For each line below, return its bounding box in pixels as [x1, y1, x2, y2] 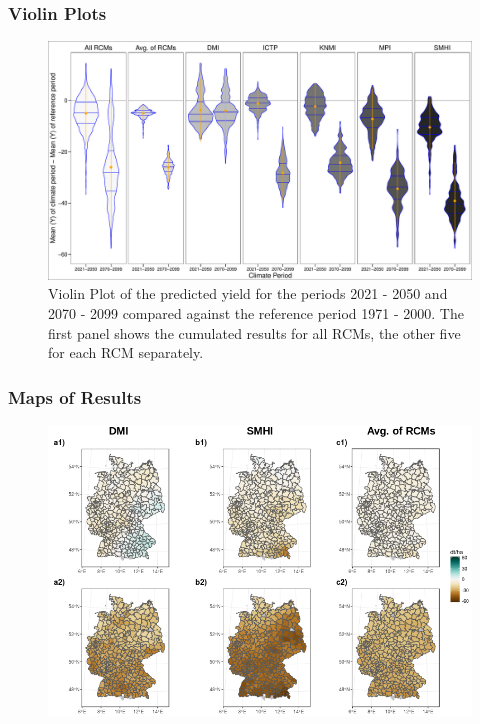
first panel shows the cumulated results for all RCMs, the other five [48, 322, 461, 343]
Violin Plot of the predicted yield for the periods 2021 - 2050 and [48, 283, 448, 304]
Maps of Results [8, 384, 142, 409]
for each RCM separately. [48, 342, 204, 363]
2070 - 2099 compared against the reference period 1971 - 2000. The [48, 302, 464, 323]
